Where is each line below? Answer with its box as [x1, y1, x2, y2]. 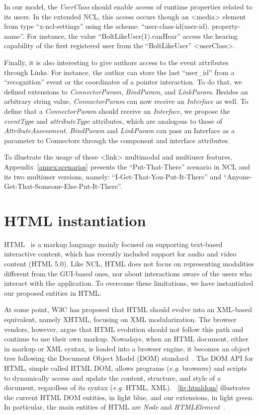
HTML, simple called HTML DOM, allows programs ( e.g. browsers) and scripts [4, 362, 247, 373]
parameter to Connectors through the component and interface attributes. [4, 135, 230, 145]
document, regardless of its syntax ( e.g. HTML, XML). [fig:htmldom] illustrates [4, 382, 250, 393]
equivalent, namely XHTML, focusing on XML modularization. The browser [4, 314, 237, 324]
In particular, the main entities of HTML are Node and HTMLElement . [4, 402, 225, 412]
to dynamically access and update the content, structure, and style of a [4, 372, 221, 383]
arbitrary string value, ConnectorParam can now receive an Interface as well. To [4, 96, 249, 106]
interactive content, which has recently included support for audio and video [4, 249, 237, 259]
